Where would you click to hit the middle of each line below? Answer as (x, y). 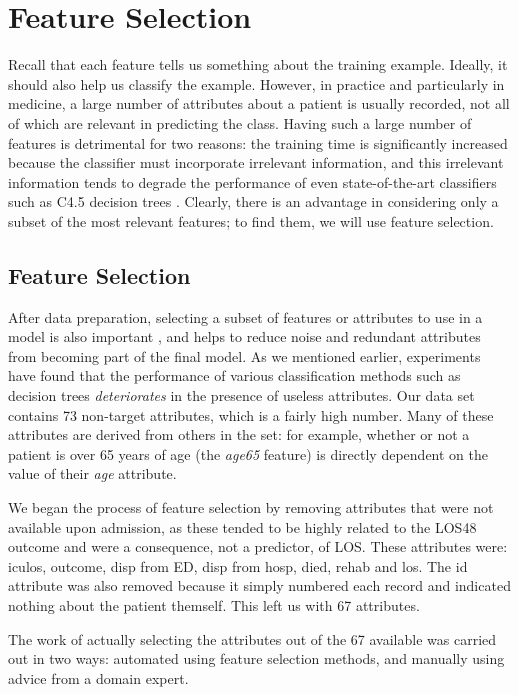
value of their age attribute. (92, 473)
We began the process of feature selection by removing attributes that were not (251, 507)
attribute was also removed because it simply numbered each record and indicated (259, 585)
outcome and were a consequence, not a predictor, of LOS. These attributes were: (258, 546)
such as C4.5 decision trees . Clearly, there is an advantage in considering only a (253, 201)
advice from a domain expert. (98, 677)
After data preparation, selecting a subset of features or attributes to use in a (245, 316)
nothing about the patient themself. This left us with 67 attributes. (214, 604)
